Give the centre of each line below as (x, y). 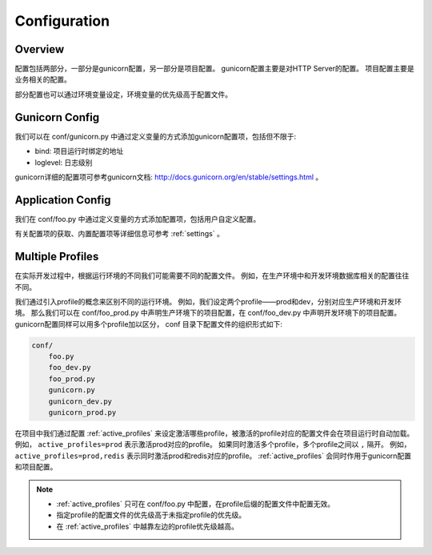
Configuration (62, 21)
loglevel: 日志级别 (64, 162)
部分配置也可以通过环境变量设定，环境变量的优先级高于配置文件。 (123, 94)
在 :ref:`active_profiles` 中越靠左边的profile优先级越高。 (148, 526)
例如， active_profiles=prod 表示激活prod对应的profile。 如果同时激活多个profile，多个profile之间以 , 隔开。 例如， (213, 444)
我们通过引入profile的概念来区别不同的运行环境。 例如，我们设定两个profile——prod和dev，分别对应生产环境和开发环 (208, 301)
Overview (40, 49)
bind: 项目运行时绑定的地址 (79, 151)
